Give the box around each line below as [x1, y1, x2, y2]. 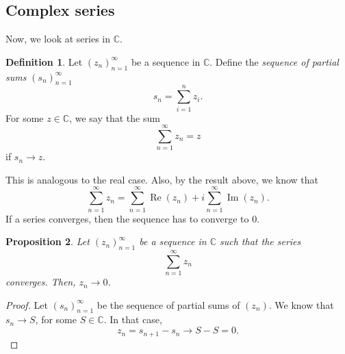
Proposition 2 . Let [5, 234, 90, 249]
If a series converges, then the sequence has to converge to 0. [5, 211, 260, 225]
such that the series [220, 234, 301, 249]
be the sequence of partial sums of [97, 297, 240, 312]
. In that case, [103, 312, 162, 327]
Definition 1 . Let [5, 54, 83, 68]
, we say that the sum [69, 110, 160, 125]
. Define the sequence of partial [209, 54, 339, 68]
